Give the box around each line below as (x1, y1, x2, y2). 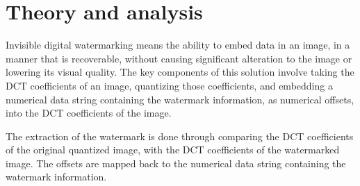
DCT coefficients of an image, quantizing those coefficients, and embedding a (6, 78, 333, 92)
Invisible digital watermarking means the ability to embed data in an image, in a (6, 37, 350, 52)
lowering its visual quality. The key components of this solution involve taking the (6, 65, 354, 79)
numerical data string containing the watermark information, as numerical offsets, (6, 92, 354, 106)
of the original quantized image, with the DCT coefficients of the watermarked (6, 142, 340, 157)
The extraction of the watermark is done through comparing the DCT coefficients (6, 128, 354, 143)
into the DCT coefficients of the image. (6, 105, 172, 120)
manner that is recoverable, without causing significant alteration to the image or (6, 51, 352, 65)
